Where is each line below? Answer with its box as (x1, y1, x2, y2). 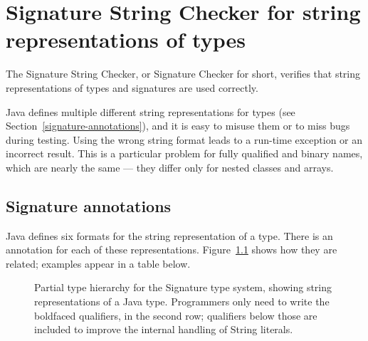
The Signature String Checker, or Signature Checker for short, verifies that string (6, 66, 361, 81)
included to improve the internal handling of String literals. (34, 322, 293, 337)
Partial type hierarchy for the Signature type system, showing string (34, 280, 332, 295)
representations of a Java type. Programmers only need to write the (34, 294, 330, 309)
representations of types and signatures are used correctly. (6, 80, 258, 95)
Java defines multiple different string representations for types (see (6, 104, 295, 119)
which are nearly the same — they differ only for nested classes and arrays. (6, 159, 334, 174)
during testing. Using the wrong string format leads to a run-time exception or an (6, 132, 363, 147)
